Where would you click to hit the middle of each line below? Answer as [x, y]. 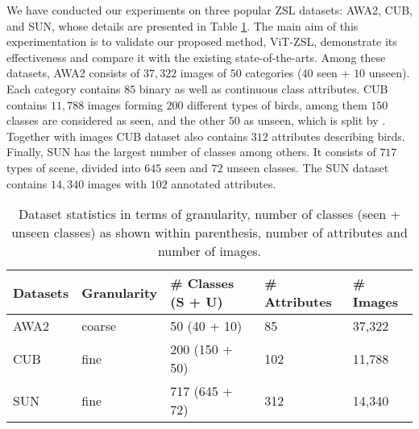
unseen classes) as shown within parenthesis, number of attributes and [209, 233]
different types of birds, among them [277, 104]
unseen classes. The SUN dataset [308, 167]
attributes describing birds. [338, 136]
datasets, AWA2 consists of [73, 73]
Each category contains [64, 88]
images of [203, 73]
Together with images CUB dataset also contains [127, 136]
